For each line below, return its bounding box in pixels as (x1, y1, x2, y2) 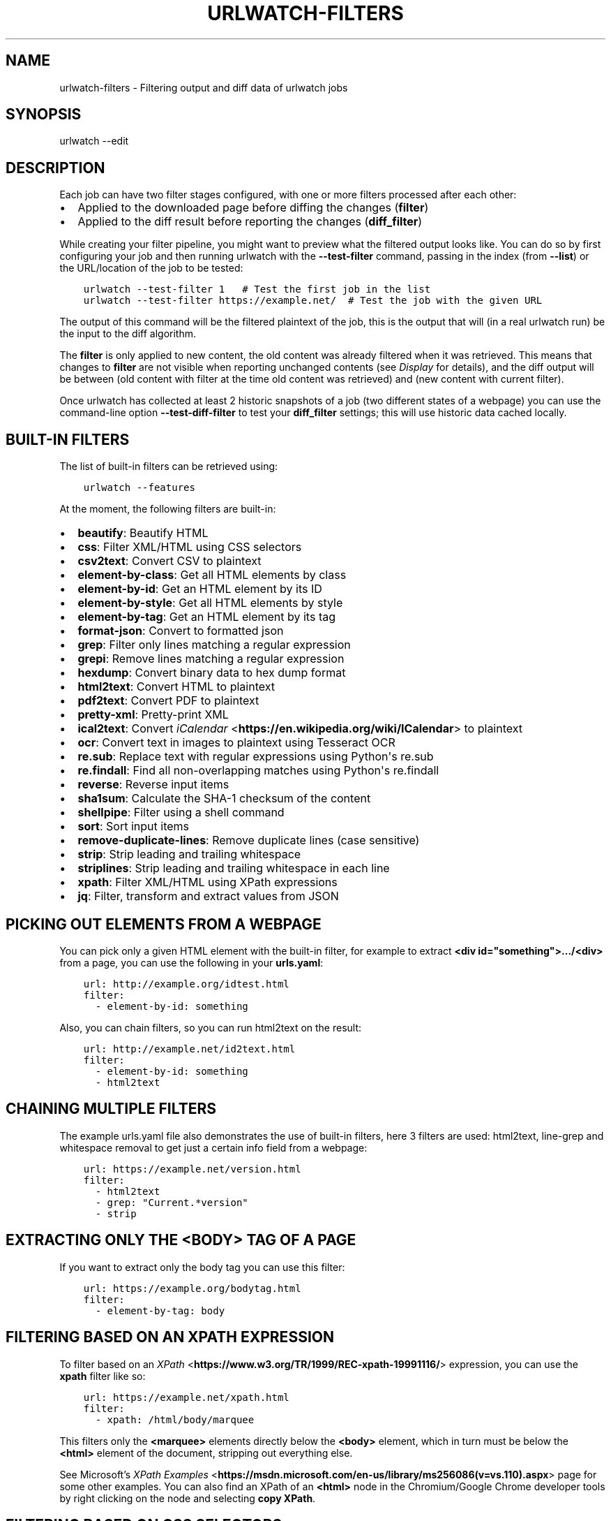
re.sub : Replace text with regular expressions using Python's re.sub (77, 749, 434, 764)
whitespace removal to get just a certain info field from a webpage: (59, 1141, 368, 1154)
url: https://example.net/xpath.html (83, 1391, 289, 1403)
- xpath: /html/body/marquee (95, 1413, 255, 1425)
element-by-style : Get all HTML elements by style (77, 596, 343, 610)
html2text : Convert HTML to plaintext (77, 679, 275, 694)
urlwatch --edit (59, 135, 129, 147)
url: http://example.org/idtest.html (83, 978, 289, 990)
